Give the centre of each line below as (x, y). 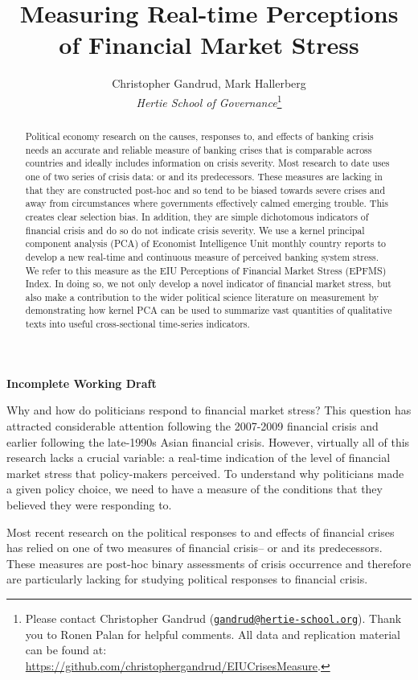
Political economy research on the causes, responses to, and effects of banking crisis (199, 136)
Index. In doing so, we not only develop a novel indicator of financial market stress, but (208, 284)
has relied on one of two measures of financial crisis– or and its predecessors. (195, 548)
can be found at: (66, 650)
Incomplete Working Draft (82, 383)
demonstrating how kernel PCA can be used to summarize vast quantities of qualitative (209, 310)
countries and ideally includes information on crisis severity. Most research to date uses (207, 163)
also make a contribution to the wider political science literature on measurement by (202, 297)
